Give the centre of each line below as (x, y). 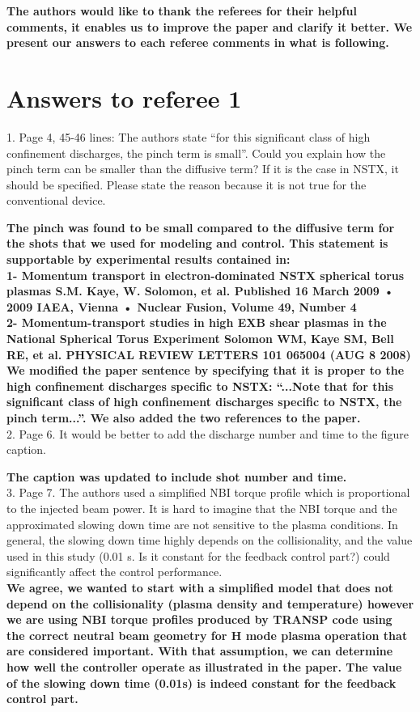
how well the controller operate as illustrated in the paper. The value (204, 666)
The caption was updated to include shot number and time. (177, 476)
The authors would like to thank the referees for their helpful (182, 11)
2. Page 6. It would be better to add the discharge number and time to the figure (208, 433)
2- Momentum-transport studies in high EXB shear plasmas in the (197, 322)
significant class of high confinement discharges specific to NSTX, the (204, 402)
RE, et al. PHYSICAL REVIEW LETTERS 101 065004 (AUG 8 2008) (209, 354)
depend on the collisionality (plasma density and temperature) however (210, 603)
